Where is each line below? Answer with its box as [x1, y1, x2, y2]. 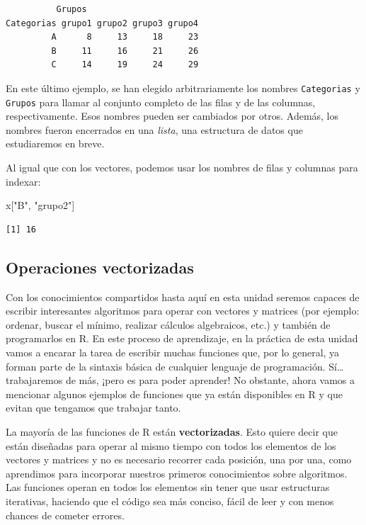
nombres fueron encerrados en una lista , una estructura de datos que [6, 122, 303, 137]
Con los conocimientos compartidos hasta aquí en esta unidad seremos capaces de [6, 289, 360, 304]
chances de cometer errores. [6, 507, 125, 522]
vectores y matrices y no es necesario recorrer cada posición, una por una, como [6, 452, 352, 467]
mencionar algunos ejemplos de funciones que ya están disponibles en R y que [6, 386, 343, 401]
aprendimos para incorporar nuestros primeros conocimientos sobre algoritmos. [6, 465, 348, 480]
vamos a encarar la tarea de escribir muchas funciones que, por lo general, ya [6, 345, 340, 360]
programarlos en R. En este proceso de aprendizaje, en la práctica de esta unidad [6, 331, 358, 346]
